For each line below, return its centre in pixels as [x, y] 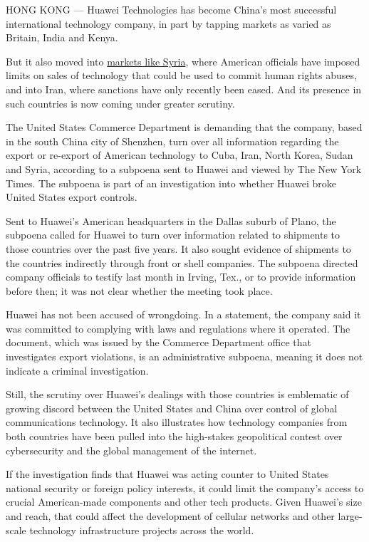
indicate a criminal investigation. [77, 370]
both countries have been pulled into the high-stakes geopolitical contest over [174, 436]
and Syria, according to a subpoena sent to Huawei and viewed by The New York [184, 168]
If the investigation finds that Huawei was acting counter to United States [167, 474]
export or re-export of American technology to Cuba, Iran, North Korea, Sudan [180, 155]
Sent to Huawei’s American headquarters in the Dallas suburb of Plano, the [171, 220]
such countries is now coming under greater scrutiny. [120, 103]
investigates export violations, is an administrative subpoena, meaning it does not [184, 356]
